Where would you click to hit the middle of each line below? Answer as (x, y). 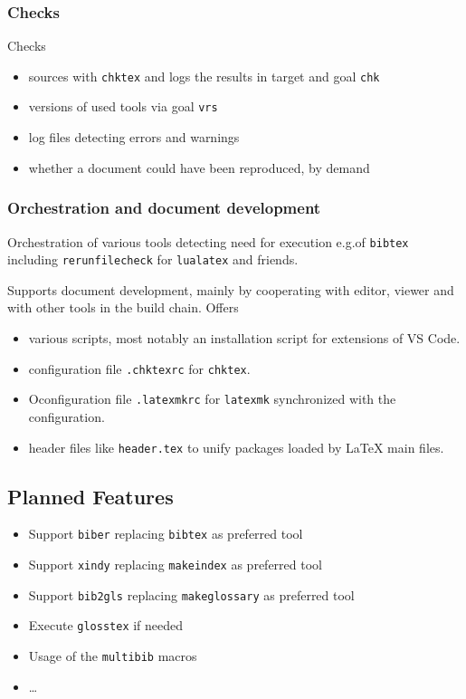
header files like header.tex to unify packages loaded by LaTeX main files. (236, 447)
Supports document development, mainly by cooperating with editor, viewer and (231, 289)
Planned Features (90, 496)
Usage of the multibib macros (113, 656)
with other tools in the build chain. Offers (123, 307)
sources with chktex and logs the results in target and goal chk (204, 76)
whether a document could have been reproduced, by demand (199, 167)
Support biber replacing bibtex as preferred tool (166, 534)
